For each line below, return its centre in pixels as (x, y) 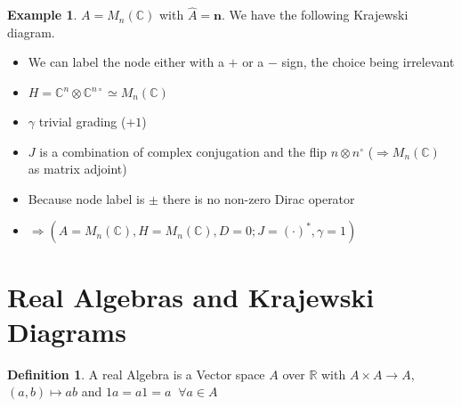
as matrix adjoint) (77, 169)
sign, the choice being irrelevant (368, 62)
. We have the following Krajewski (315, 15)
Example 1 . (42, 15)
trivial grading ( (82, 121)
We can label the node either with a (126, 62)
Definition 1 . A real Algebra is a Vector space (136, 374)
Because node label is (86, 198)
